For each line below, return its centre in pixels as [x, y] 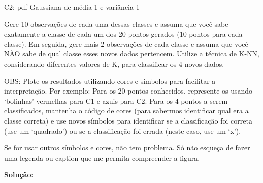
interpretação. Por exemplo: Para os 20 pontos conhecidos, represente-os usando [128, 91]
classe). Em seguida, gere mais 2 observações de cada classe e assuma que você [126, 43]
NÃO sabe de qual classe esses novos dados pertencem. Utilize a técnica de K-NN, [132, 54]
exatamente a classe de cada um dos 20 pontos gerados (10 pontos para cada [123, 34]
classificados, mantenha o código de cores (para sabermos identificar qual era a [126, 111]
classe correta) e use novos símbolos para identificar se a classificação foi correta [128, 120]
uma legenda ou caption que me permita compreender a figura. [102, 157]
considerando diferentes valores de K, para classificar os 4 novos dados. [114, 63]
